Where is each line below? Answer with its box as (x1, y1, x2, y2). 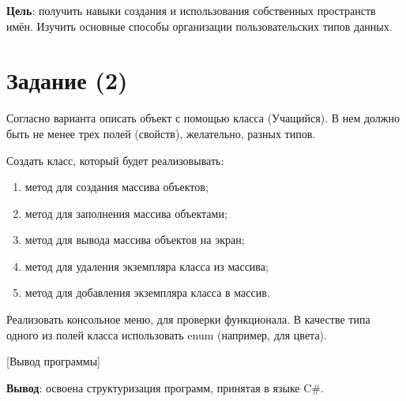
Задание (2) (6, 64, 128, 96)
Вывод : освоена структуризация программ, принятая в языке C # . (6, 379, 324, 395)
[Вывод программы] (6, 353, 100, 369)
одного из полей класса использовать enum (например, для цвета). (6, 326, 327, 343)
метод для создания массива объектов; (24, 178, 209, 195)
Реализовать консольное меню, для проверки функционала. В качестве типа (6, 311, 370, 328)
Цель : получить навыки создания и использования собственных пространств (6, 2, 376, 18)
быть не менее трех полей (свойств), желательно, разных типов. (6, 125, 316, 141)
